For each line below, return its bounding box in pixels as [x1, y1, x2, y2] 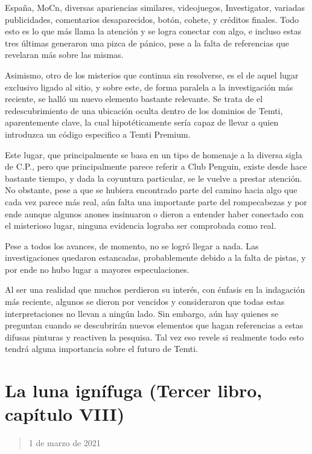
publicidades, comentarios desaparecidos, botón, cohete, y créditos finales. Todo [5, 13, 299, 25]
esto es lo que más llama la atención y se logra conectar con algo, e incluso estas [5, 25, 302, 37]
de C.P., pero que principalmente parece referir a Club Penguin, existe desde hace [5, 160, 307, 173]
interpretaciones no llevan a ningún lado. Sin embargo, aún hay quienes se [5, 307, 279, 319]
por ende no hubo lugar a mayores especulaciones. [5, 263, 189, 275]
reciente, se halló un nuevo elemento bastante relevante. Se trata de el [5, 92, 263, 105]
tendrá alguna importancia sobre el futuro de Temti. [5, 342, 198, 355]
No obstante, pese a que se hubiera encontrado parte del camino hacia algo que [5, 184, 298, 196]
